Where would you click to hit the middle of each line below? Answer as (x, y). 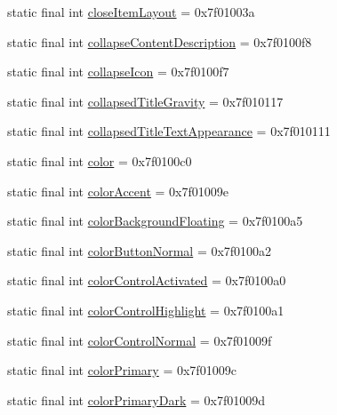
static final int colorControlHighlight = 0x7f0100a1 (146, 310)
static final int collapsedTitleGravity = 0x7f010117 (145, 101)
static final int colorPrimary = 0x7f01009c (122, 370)
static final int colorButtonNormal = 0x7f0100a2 (140, 250)
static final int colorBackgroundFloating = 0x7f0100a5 (155, 221)
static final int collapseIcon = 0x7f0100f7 (118, 72)
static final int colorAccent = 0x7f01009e (118, 191)
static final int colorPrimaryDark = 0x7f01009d (136, 399)
